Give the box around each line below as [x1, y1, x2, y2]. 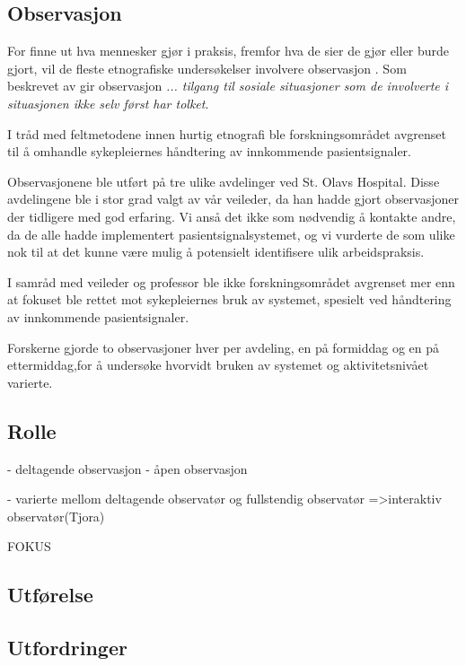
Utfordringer [7, 634, 127, 662]
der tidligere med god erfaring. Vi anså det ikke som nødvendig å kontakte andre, [7, 206, 456, 225]
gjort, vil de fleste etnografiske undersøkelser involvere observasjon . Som [7, 58, 407, 77]
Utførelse [7, 581, 93, 609]
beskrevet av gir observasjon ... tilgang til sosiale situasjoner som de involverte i [7, 76, 449, 95]
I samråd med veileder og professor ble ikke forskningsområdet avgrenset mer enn [7, 272, 455, 291]
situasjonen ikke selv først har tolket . [7, 93, 209, 112]
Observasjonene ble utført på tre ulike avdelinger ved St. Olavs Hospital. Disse [7, 171, 440, 190]
